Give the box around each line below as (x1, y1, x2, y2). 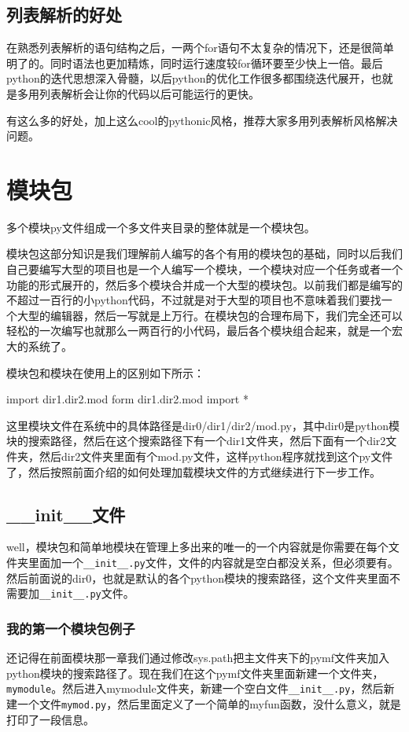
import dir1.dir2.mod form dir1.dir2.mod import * (6, 391, 249, 407)
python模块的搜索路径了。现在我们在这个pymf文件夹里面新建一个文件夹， (6, 664, 384, 681)
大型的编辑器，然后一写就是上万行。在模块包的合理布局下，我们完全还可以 (17, 307, 403, 323)
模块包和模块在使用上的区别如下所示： (6, 364, 204, 381)
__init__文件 (6, 502, 126, 526)
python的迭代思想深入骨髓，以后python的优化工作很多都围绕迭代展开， (6, 70, 371, 86)
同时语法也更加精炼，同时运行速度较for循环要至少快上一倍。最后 (50, 54, 383, 71)
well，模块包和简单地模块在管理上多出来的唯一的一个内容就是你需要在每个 (6, 539, 389, 555)
